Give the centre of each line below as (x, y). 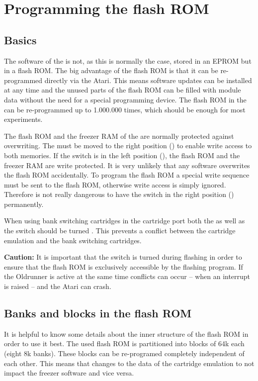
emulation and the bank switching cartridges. (73, 240)
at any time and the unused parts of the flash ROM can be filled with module (123, 90)
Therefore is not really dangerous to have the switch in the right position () (119, 194)
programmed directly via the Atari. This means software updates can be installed (128, 80)
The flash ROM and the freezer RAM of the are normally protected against (119, 136)
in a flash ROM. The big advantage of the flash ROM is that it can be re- (116, 70)
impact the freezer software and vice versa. (69, 373)
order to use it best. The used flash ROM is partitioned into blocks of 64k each (124, 343)
